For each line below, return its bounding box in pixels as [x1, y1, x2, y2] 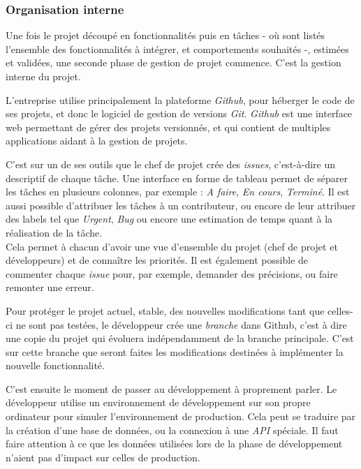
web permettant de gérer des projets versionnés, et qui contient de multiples [6, 119, 331, 134]
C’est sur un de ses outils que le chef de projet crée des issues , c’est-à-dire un [6, 156, 336, 171]
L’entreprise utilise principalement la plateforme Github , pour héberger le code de [6, 92, 355, 107]
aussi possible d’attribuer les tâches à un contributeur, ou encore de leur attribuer [6, 198, 356, 212]
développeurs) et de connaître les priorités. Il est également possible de [6, 253, 309, 267]
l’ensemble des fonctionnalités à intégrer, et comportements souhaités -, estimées [6, 41, 349, 56]
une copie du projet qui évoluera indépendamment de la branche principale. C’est [6, 331, 354, 345]
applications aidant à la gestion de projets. [6, 133, 188, 148]
